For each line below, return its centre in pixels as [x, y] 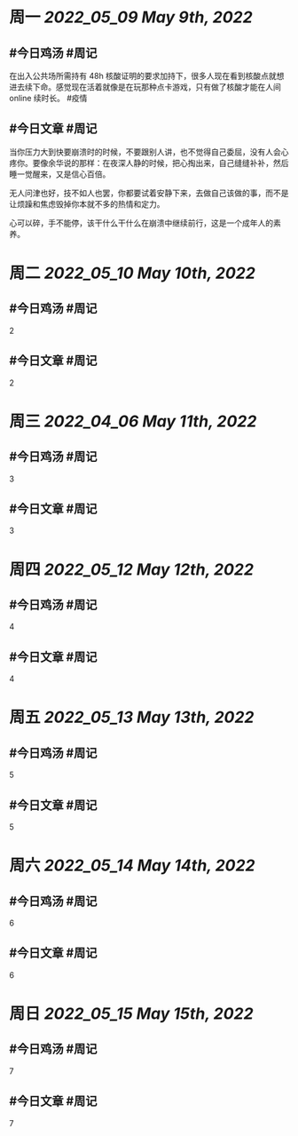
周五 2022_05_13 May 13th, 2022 [132, 717]
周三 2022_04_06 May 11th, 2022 [133, 421]
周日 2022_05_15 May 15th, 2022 [132, 1014]
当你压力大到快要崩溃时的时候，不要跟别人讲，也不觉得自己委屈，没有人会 [145, 152]
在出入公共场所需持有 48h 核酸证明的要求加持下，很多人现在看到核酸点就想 [147, 76]
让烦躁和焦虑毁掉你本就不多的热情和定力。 [87, 203]
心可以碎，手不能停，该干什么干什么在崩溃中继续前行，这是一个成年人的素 [145, 223]
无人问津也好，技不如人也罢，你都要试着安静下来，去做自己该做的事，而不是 [149, 193]
